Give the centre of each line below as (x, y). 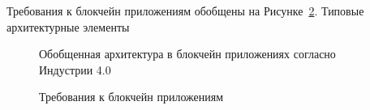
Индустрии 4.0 (75, 69)
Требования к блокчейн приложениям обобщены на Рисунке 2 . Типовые (185, 11)
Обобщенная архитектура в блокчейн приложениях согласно (187, 54)
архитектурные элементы (68, 26)
